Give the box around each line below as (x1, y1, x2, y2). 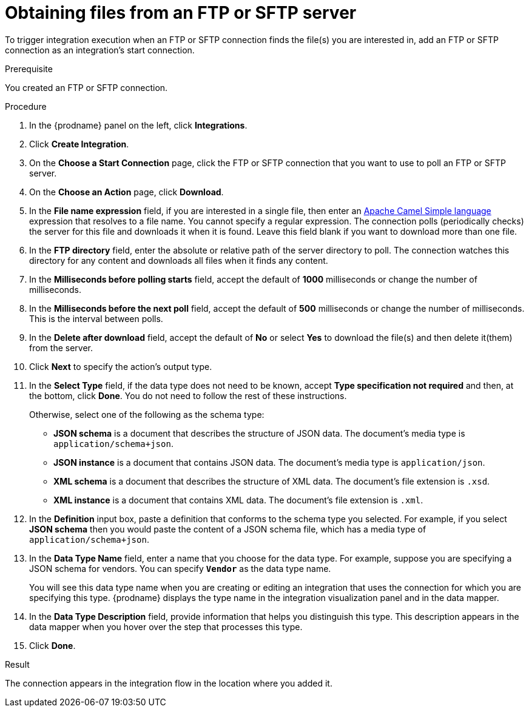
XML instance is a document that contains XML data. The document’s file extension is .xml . (53, 494, 423, 505)
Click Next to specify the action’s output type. (29, 361, 212, 372)
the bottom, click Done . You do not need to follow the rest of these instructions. (29, 390, 347, 401)
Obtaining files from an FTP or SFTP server (5, 2, 357, 23)
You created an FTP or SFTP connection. (5, 82, 168, 93)
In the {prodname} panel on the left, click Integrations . (29, 119, 248, 130)
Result (5, 659, 30, 670)
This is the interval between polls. (29, 313, 163, 324)
